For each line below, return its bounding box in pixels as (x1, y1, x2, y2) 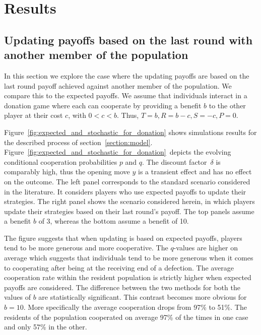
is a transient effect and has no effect (138, 166, 252, 177)
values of (4, 292, 31, 302)
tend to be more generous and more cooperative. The (4, 242, 168, 253)
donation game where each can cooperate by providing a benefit (4, 100, 202, 110)
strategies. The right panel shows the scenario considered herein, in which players (4, 196, 255, 207)
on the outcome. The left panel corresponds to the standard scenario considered (4, 176, 250, 186)
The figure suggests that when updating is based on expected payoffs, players (4, 232, 242, 243)
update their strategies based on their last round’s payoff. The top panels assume (4, 206, 254, 216)
